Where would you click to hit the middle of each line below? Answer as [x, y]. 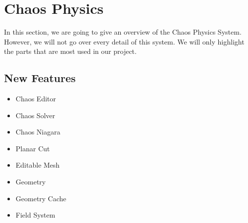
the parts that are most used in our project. [70, 51]
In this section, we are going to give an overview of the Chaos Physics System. [123, 32]
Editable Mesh [38, 165]
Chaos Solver [35, 115]
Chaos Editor [36, 99]
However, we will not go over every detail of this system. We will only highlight [124, 41]
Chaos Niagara [38, 132]
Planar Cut [33, 148]
